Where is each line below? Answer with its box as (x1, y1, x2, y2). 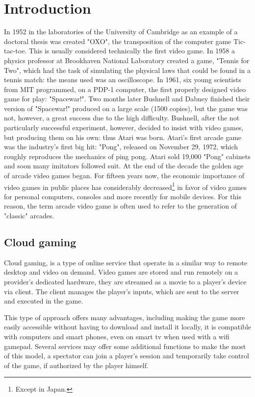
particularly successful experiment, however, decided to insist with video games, (4, 122, 244, 133)
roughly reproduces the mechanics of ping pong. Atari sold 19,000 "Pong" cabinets (4, 151, 251, 161)
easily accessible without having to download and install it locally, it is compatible (4, 322, 252, 332)
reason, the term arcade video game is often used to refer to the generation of (4, 201, 237, 211)
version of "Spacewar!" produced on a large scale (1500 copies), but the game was (4, 103, 248, 113)
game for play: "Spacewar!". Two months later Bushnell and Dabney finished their (4, 93, 250, 104)
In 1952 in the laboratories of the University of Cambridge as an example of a (4, 26, 238, 37)
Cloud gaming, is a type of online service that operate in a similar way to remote (4, 257, 248, 267)
